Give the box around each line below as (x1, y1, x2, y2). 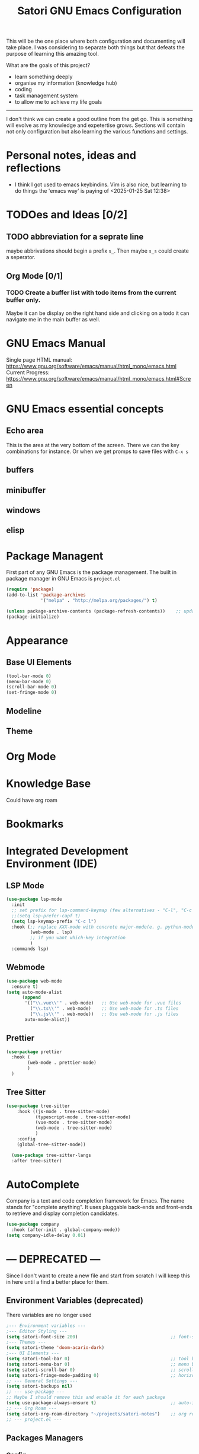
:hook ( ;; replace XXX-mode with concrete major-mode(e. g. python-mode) (11, 924, 197, 930)
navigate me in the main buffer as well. (6, 315, 101, 323)
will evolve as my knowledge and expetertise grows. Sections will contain (6, 122, 185, 129)
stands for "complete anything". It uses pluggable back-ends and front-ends (6, 1204, 192, 1211)
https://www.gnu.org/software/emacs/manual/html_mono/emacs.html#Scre (6, 375, 191, 382)
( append (21, 994, 41, 1000)
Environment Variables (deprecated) (6, 1296, 144, 1306)
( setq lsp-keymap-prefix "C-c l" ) (11, 918, 97, 924)
